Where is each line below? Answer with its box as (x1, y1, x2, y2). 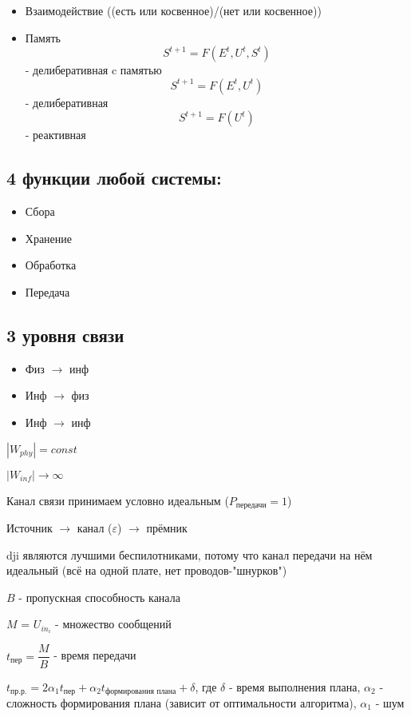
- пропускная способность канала (18, 588, 180, 605)
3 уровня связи (6, 322, 124, 347)
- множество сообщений (55, 615, 172, 632)
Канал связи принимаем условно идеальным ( (6, 492, 229, 508)
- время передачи (53, 647, 136, 663)
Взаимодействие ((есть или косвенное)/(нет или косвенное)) (25, 2, 322, 18)
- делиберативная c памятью (25, 62, 162, 78)
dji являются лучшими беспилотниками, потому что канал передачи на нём (6, 546, 373, 563)
